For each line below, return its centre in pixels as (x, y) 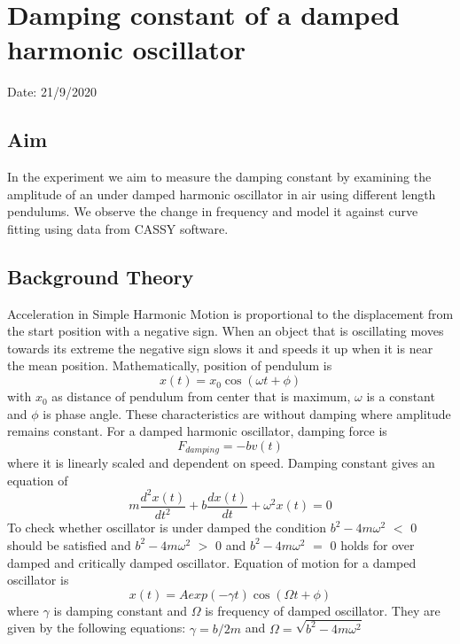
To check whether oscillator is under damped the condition (167, 528)
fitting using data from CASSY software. (118, 228)
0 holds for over (372, 544)
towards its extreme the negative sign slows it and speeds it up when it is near (220, 348)
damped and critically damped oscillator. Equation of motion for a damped (212, 562)
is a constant (401, 396)
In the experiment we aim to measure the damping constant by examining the (219, 177)
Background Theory (101, 276)
